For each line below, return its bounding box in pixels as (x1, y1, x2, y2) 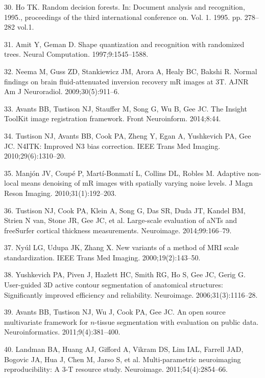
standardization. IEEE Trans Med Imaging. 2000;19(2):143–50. (4, 252, 201, 262)
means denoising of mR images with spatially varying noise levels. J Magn (21, 177, 253, 188)
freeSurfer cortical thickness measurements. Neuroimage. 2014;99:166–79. (4, 225, 232, 235)
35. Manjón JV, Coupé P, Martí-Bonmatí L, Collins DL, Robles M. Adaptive (4, 167, 245, 178)
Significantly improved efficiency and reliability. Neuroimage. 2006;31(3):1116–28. (4, 289, 258, 300)
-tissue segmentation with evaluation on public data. (94, 316, 259, 327)
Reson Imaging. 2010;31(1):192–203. (4, 187, 116, 198)
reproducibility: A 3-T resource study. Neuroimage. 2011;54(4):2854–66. (4, 364, 228, 374)
